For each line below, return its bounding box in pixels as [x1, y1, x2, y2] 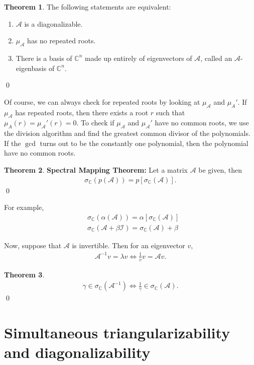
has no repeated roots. [27, 35, 96, 46]
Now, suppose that [4, 240, 62, 250]
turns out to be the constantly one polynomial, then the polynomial [40, 137, 248, 148]
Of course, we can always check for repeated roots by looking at [4, 96, 200, 107]
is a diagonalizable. [24, 18, 83, 29]
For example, [4, 202, 44, 212]
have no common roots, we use [155, 117, 249, 128]
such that [156, 107, 185, 117]
